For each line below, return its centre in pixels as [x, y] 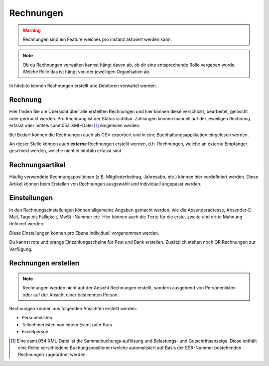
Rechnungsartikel [37, 165]
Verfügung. [21, 249]
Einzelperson [35, 332]
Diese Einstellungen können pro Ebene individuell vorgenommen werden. [84, 233]
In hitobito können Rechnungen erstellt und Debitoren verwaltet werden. [83, 86]
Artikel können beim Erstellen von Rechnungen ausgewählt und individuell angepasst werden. [105, 183]
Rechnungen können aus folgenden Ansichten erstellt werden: [73, 309]
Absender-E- [240, 210]
